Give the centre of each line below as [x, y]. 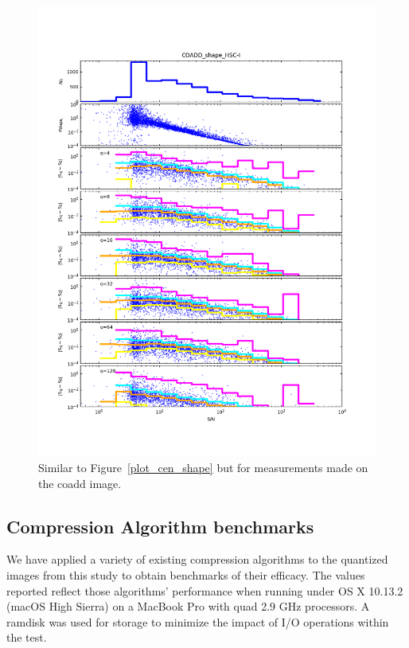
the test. [27, 637]
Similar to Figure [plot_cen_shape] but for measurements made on [203, 467]
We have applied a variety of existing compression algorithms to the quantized [197, 559]
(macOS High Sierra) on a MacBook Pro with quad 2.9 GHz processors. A [188, 606]
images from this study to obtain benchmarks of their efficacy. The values [186, 574]
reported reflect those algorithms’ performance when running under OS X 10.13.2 [205, 590]
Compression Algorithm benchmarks [160, 526]
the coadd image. [80, 483]
